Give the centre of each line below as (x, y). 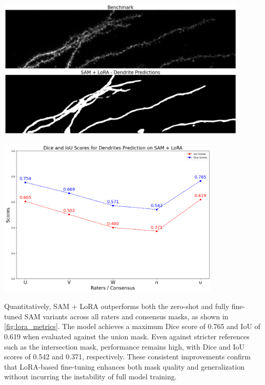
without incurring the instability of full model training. (90, 377)
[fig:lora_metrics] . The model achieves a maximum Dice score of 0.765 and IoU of (132, 326)
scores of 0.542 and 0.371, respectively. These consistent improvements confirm (127, 357)
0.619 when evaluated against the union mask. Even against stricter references (127, 336)
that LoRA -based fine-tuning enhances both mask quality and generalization (124, 366)
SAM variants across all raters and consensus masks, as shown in (126, 316)
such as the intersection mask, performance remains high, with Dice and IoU (124, 346)
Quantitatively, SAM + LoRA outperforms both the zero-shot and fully (117, 306)
